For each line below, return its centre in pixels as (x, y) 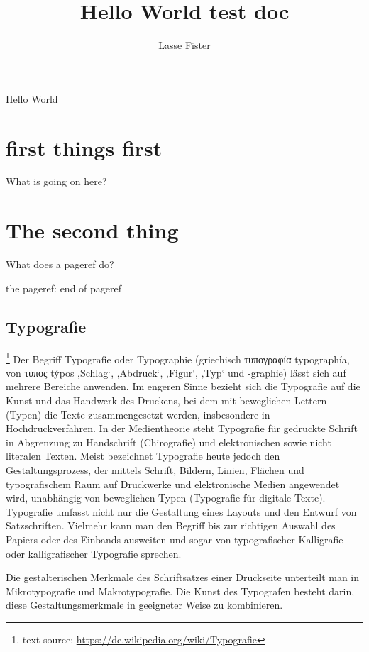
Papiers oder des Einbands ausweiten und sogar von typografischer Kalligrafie (175, 539)
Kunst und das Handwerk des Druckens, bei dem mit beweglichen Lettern (166, 400)
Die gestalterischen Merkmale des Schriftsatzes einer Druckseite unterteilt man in (183, 577)
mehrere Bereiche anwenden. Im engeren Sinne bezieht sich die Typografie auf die (183, 386)
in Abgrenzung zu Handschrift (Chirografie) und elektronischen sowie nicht (169, 442)
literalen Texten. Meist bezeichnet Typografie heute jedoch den (143, 456)
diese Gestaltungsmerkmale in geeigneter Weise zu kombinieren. (144, 605)
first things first (84, 147)
